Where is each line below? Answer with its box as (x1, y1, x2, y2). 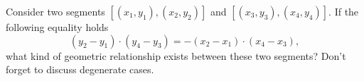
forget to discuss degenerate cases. (6, 62, 154, 77)
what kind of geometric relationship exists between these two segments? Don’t (6, 48, 346, 63)
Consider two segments (6, 4, 105, 18)
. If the (328, 4, 359, 18)
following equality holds (6, 20, 109, 34)
